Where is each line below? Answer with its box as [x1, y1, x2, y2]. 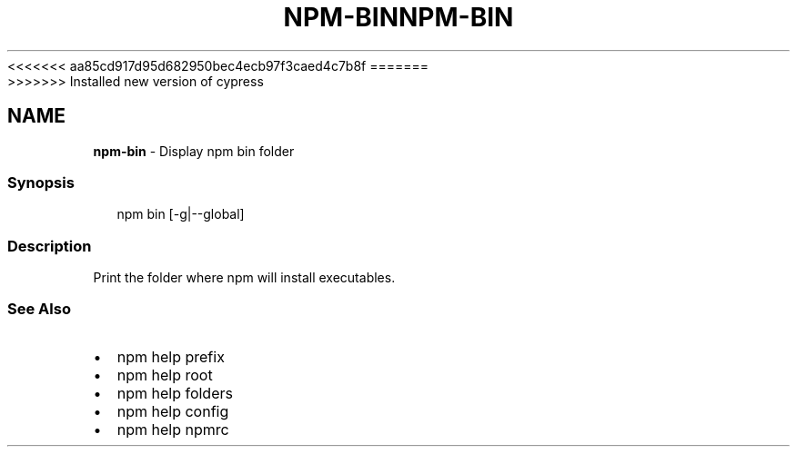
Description [7, 236, 92, 255]
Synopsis [7, 173, 75, 192]
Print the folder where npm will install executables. [93, 270, 396, 286]
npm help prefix [116, 347, 225, 366]
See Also [7, 300, 71, 319]
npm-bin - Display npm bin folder [93, 143, 295, 159]
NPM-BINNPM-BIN [283, 2, 514, 33]
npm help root [116, 365, 213, 384]
